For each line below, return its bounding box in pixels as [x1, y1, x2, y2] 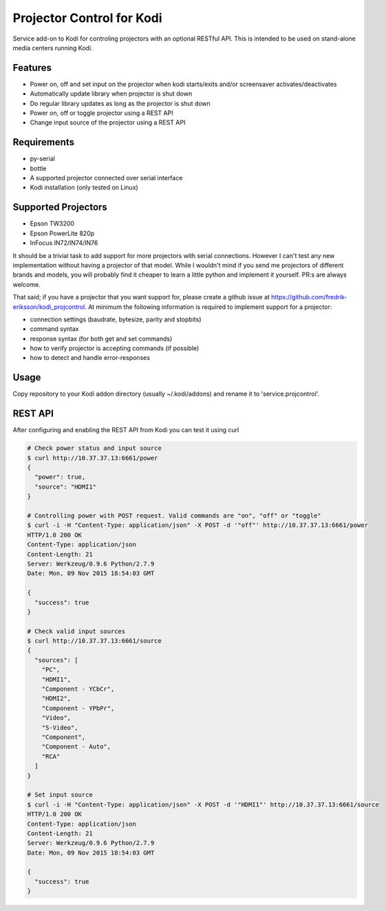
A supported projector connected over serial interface [30, 174, 183, 182]
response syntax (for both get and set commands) [30, 334, 173, 343]
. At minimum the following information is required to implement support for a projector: [85, 303, 332, 311]
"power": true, [34, 473, 86, 481]
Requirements [12, 136, 75, 148]
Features [12, 62, 52, 74]
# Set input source [27, 791, 93, 799]
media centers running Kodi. [12, 43, 93, 52]
